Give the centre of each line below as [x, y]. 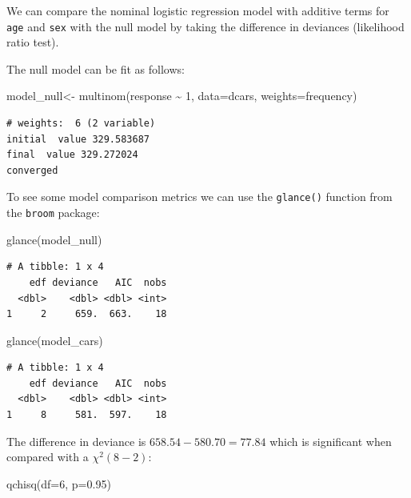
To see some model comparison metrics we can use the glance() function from [200, 197]
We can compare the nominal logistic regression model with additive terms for [198, 10]
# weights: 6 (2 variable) [81, 124]
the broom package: [53, 213]
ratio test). [33, 42]
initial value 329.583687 [78, 139]
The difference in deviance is [76, 441]
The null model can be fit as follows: [96, 68]
